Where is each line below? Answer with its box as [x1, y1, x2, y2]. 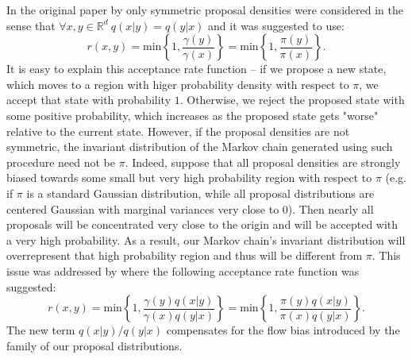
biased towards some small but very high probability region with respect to [6, 169, 372, 186]
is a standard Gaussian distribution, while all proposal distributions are [26, 184, 375, 201]
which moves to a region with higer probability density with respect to [6, 75, 349, 92]
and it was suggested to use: [208, 17, 345, 33]
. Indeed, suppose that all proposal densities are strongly [125, 153, 401, 170]
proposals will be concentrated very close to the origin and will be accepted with [6, 216, 399, 233]
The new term [6, 322, 75, 338]
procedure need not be [6, 153, 115, 170]
